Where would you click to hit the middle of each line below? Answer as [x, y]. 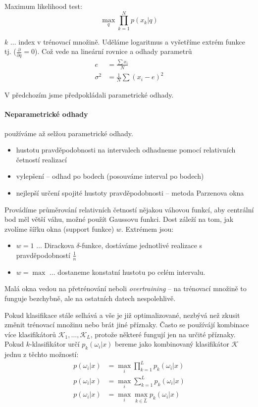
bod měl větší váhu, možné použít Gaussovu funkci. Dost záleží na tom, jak [119, 219]
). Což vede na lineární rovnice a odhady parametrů [113, 51]
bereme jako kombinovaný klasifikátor [172, 344]
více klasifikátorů [30, 334]
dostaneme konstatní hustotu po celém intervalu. [131, 272]
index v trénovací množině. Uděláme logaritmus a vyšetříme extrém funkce [132, 41]
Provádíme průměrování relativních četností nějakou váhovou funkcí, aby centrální [129, 209]
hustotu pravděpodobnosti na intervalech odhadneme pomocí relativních [126, 150]
